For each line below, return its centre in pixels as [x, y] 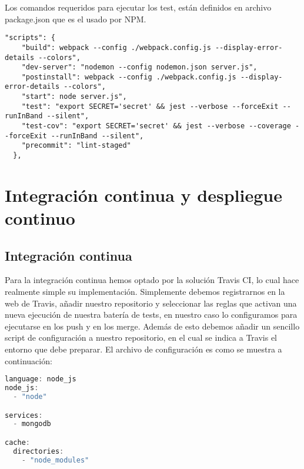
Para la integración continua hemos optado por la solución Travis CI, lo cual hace [152, 280]
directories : [39, 451]
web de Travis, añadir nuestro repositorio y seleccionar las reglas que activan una [151, 303]
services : [24, 415]
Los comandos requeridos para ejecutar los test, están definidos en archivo [138, 7]
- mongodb [32, 424]
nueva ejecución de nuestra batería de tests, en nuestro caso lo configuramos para [151, 315]
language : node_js [41, 379]
